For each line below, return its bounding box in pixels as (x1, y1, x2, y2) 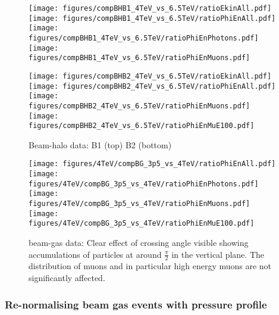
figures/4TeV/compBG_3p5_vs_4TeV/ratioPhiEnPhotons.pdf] (29, 179, 259, 188)
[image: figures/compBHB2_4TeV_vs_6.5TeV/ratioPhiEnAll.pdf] (29, 82, 276, 91)
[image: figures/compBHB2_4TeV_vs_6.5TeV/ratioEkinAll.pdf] (29, 71, 272, 80)
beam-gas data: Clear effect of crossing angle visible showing (29, 236, 249, 249)
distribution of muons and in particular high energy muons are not (29, 260, 272, 272)
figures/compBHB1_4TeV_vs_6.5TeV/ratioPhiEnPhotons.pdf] (29, 33, 259, 42)
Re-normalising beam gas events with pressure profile (5, 297, 267, 311)
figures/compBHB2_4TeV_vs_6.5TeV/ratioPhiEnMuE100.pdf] (29, 121, 255, 130)
